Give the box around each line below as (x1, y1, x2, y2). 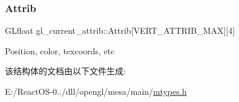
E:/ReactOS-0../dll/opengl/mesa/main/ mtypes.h (5, 85, 187, 97)
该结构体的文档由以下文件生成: (5, 65, 126, 77)
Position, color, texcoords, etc (5, 44, 115, 57)
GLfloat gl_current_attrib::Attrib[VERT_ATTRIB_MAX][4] (5, 24, 235, 37)
